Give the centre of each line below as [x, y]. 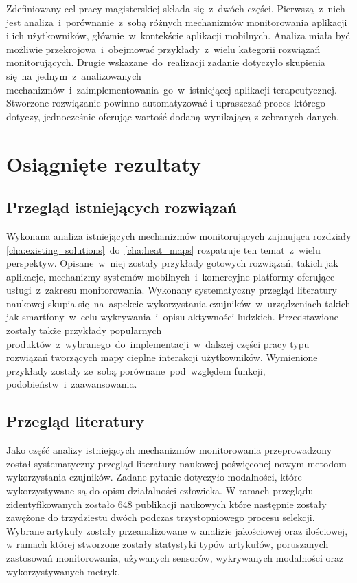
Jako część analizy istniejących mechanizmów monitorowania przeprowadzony [169, 450]
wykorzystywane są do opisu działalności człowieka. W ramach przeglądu [160, 491]
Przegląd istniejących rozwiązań [122, 207]
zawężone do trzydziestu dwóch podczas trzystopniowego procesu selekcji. [161, 517]
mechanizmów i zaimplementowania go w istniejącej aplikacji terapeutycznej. [172, 89]
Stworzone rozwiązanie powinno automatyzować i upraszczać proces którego [166, 103]
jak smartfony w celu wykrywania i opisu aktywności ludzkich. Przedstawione [173, 317]
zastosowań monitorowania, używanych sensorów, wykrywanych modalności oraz [175, 558]
